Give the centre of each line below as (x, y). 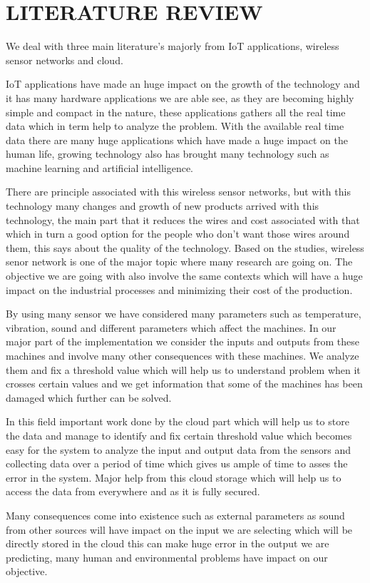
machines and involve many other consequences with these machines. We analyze (183, 355)
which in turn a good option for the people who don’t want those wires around (178, 234)
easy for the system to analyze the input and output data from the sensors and (178, 449)
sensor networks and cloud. (65, 60)
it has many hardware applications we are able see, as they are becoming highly (180, 97)
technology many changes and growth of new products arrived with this (163, 206)
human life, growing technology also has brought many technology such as (168, 154)
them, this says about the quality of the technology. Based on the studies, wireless (185, 247)
